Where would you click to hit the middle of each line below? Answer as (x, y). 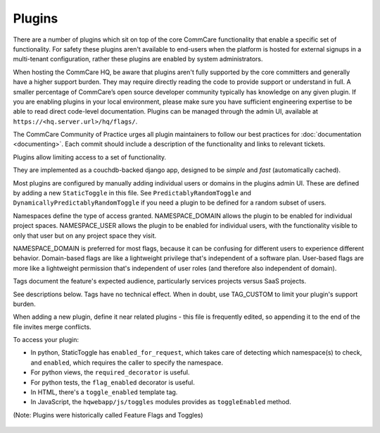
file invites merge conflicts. (52, 327)
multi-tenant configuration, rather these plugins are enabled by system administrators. (138, 59)
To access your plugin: (46, 340)
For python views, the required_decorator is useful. (110, 372)
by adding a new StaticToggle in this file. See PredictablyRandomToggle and (132, 193)
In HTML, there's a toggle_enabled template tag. (104, 392)
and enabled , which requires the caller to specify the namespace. (127, 362)
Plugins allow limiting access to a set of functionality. (90, 157)
